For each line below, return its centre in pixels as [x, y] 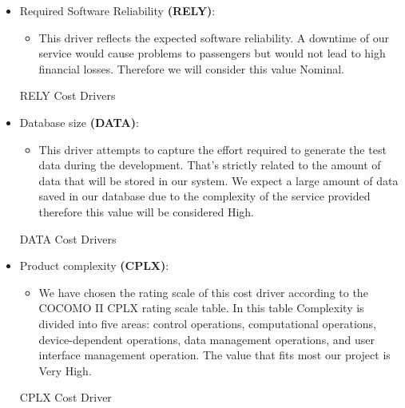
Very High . [65, 370]
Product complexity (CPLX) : [94, 265]
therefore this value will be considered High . [147, 211]
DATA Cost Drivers [68, 238]
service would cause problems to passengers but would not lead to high [212, 53]
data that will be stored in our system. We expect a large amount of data [218, 180]
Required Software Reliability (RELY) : [117, 10]
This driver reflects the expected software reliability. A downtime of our [214, 37]
